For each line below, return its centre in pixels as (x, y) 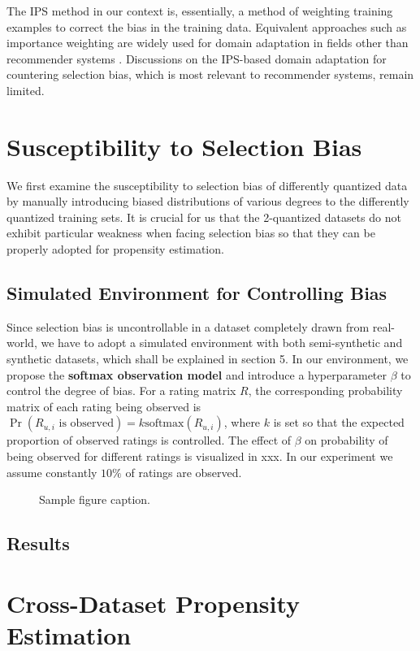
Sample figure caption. (95, 499)
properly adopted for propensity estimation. (115, 249)
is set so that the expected (339, 422)
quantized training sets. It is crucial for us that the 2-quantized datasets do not (204, 217)
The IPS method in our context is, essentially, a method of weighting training (200, 11)
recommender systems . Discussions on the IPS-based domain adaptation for (197, 58)
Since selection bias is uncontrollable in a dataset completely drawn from (188, 326)
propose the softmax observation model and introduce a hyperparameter (197, 374)
